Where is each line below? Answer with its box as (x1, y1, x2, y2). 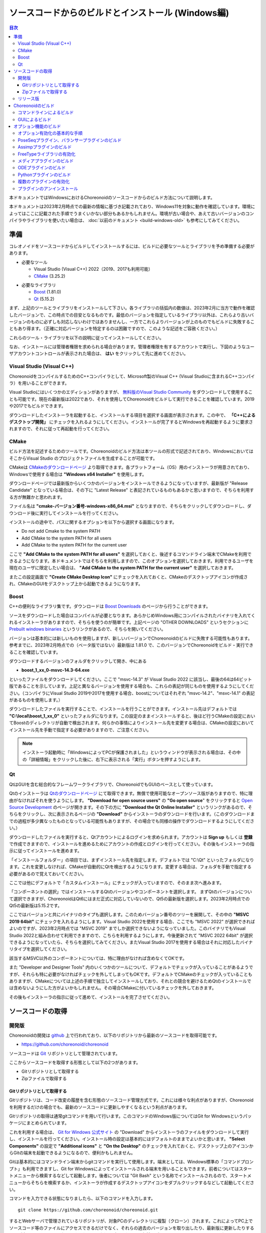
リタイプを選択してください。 (9, 946, 70, 952)
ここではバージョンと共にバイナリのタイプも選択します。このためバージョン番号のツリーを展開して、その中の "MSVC (9, 911, 249, 917)
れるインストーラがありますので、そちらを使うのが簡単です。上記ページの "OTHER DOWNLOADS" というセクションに (9, 619, 249, 625)
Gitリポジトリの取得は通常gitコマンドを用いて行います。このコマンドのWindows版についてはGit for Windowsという (9, 1113, 243, 1119)
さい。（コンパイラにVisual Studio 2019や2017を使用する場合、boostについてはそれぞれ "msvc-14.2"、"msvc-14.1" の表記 (9, 690, 255, 696)
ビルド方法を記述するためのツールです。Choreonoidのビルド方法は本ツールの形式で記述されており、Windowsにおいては (9, 448, 254, 454)
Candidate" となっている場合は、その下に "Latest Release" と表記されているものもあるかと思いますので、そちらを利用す (9, 487, 254, 493)
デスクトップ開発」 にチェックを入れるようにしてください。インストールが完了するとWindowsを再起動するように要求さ (9, 419, 253, 425)
